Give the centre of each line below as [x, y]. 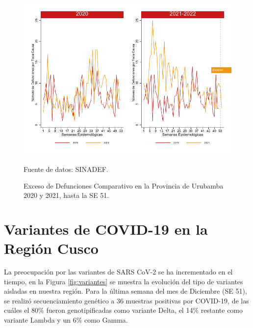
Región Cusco [51, 248]
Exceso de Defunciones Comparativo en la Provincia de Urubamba [124, 185]
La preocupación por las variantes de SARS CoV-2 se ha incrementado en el [118, 272]
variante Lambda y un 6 [40, 320]
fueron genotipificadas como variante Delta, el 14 [120, 310]
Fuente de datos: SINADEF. [66, 169]
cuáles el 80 [21, 310]
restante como [222, 310]
